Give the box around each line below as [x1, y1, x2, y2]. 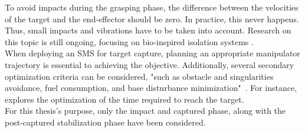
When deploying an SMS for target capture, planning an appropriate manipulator [5, 47, 300, 59]
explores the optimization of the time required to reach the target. [5, 93, 244, 105]
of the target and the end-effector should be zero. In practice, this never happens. [5, 12, 299, 25]
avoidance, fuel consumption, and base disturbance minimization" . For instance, [5, 82, 297, 94]
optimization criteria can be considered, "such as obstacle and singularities [5, 70, 274, 82]
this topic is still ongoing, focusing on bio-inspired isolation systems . [5, 35, 254, 48]
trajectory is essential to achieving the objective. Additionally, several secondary [5, 58, 294, 70]
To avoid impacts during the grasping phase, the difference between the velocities [5, 1, 299, 13]
